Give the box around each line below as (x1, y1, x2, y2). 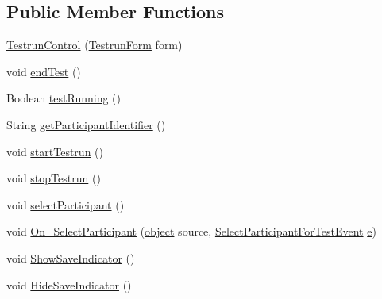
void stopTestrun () (6, 170, 101, 186)
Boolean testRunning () (6, 90, 121, 106)
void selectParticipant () (6, 196, 125, 213)
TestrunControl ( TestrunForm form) (6, 36, 183, 53)
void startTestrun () (6, 143, 103, 159)
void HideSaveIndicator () (6, 276, 132, 293)
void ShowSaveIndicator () (6, 249, 135, 266)
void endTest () (6, 63, 81, 79)
